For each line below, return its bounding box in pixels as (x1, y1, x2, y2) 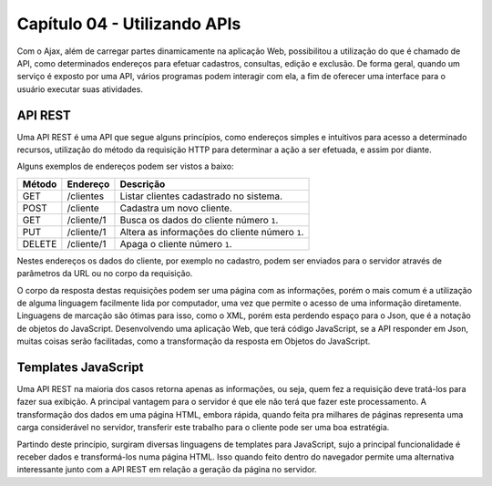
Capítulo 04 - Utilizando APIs (16, 14, 241, 34)
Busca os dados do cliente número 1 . (119, 213, 279, 226)
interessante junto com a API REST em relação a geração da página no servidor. (16, 464, 318, 475)
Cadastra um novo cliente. (119, 202, 232, 214)
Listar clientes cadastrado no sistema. (119, 190, 282, 202)
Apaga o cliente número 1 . (119, 237, 232, 250)
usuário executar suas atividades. (16, 83, 143, 95)
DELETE (22, 237, 57, 250)
